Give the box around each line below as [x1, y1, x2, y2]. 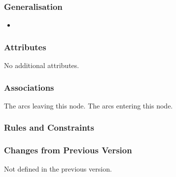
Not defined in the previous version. [4, 163, 112, 174]
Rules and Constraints [4, 121, 94, 134]
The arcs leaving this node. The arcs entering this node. [4, 100, 173, 110]
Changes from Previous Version [4, 144, 132, 156]
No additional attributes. [4, 60, 79, 71]
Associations [4, 81, 54, 93]
